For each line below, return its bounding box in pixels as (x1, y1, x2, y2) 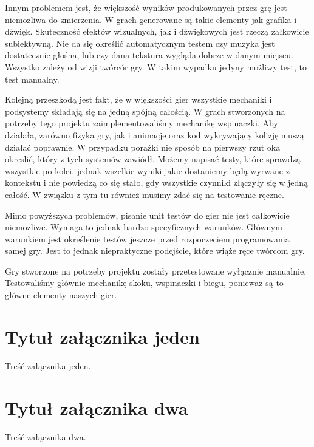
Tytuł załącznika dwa (5, 395, 188, 420)
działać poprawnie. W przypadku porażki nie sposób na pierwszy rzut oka (5, 140, 281, 153)
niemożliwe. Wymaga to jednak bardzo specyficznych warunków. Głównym (5, 220, 282, 233)
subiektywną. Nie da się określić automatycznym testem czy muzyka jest (5, 36, 275, 49)
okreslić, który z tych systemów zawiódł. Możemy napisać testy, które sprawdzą (5, 152, 301, 165)
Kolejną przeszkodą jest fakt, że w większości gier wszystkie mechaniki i (5, 93, 272, 106)
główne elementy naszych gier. (5, 288, 117, 301)
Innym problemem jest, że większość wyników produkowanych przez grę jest (5, 1, 287, 13)
